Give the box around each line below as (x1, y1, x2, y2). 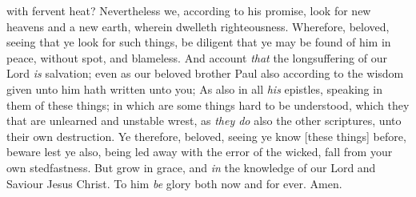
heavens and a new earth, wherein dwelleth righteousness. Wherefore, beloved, (6, 18, 390, 34)
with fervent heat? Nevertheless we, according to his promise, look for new (6, 2, 371, 18)
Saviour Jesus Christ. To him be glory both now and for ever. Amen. (6, 175, 342, 191)
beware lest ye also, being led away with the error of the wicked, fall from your (6, 143, 393, 160)
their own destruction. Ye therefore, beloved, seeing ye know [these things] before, (6, 127, 406, 144)
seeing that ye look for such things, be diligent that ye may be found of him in (6, 34, 391, 50)
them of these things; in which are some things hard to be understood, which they (6, 96, 410, 113)
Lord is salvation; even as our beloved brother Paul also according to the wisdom (6, 65, 404, 82)
